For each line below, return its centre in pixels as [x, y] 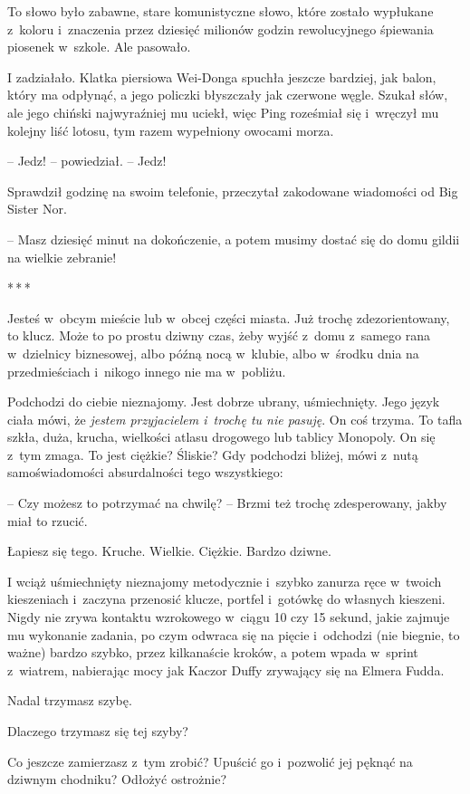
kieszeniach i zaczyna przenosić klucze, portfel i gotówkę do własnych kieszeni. [226, 599]
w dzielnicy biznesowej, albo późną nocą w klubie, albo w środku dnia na [213, 353]
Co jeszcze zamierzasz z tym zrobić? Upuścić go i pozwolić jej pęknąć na [210, 761]
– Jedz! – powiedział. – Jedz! [87, 161]
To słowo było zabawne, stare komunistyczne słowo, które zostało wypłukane [221, 11]
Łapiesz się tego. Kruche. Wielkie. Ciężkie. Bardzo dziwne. [169, 551]
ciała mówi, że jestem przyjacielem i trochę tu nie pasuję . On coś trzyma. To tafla [235, 419]
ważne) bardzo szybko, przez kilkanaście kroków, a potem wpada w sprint [213, 652]
